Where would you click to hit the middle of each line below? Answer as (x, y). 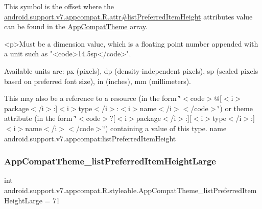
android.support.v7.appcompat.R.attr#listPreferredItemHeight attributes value (128, 16)
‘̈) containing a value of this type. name (165, 128)
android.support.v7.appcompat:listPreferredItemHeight (90, 138)
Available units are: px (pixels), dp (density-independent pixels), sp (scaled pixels (131, 70)
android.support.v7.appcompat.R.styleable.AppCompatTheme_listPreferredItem (130, 190)
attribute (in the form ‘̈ (41, 118)
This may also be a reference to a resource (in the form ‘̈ (93, 98)
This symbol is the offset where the (59, 6)
